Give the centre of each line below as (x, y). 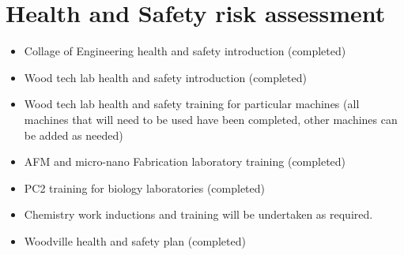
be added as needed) (74, 135)
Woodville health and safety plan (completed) (135, 240)
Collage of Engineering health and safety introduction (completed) (185, 51)
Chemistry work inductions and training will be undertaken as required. (198, 214)
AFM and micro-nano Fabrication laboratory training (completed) (185, 161)
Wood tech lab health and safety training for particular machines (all (192, 104)
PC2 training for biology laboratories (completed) (144, 187)
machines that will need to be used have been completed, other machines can (211, 119)
